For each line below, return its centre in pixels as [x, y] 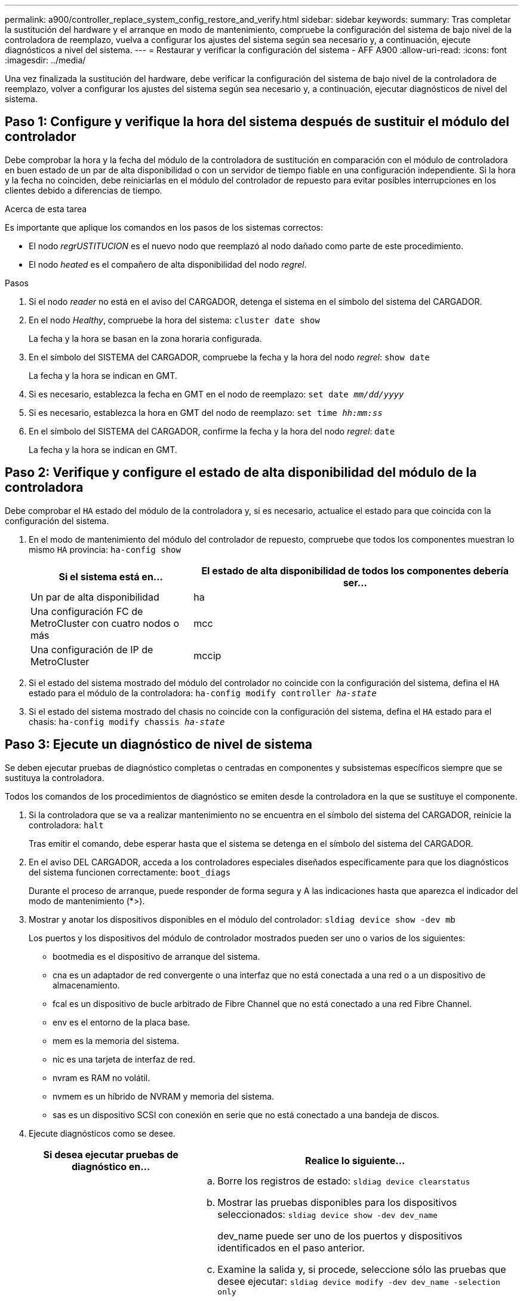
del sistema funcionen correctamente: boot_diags [130, 872]
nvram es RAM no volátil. [101, 1077]
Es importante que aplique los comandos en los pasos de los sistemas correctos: [164, 227]
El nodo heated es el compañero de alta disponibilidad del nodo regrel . [168, 264]
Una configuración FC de [87, 611]
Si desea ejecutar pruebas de [111, 1154]
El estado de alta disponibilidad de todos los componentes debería [355, 570]
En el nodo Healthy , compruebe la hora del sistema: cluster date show [174, 320]
